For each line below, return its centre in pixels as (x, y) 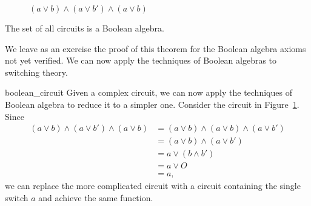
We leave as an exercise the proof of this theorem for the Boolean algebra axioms (155, 48)
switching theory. (36, 72)
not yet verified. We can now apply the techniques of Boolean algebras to (141, 60)
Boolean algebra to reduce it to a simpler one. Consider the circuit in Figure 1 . (152, 104)
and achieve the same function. (96, 197)
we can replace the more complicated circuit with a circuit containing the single (153, 186)
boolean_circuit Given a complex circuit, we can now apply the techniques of (149, 92)
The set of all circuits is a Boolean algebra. (85, 28)
